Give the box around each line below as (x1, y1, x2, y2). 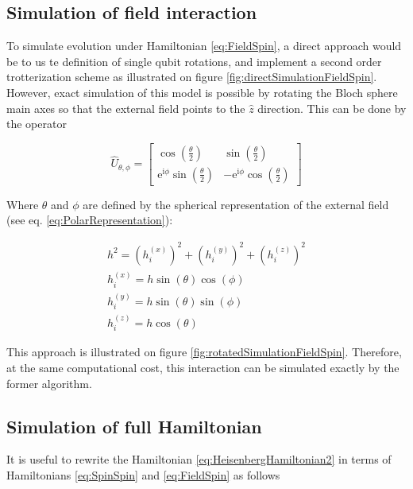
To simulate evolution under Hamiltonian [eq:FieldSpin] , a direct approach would (6, 37, 402, 54)
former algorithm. (6, 375, 92, 391)
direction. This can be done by (257, 99, 407, 116)
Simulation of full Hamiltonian (6, 413, 262, 438)
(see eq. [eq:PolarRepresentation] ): (6, 212, 173, 228)
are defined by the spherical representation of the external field (83, 196, 389, 212)
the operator (6, 115, 67, 132)
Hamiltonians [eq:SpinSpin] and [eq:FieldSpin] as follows (6, 466, 280, 483)
